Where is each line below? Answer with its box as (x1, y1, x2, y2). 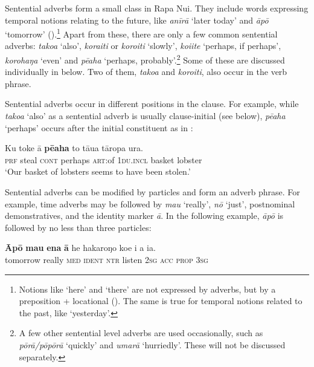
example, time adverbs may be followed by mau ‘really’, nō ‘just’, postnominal (5, 197, 295, 210)
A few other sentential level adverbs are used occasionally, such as (19, 326, 263, 339)
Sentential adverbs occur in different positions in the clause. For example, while (5, 97, 299, 110)
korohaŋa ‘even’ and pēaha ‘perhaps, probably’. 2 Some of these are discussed (5, 52, 285, 66)
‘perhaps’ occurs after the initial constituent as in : (5, 121, 193, 134)
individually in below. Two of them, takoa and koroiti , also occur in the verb (5, 65, 287, 78)
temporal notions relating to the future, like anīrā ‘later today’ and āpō (5, 13, 269, 26)
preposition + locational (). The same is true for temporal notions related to (19, 294, 303, 307)
